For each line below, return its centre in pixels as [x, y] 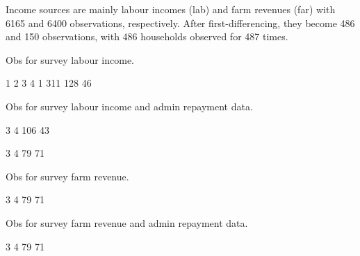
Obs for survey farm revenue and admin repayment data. [127, 222]
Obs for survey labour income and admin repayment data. [129, 106]
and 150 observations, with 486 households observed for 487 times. [147, 36]
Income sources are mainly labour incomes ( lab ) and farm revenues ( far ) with [171, 9]
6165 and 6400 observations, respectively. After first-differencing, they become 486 [180, 23]
